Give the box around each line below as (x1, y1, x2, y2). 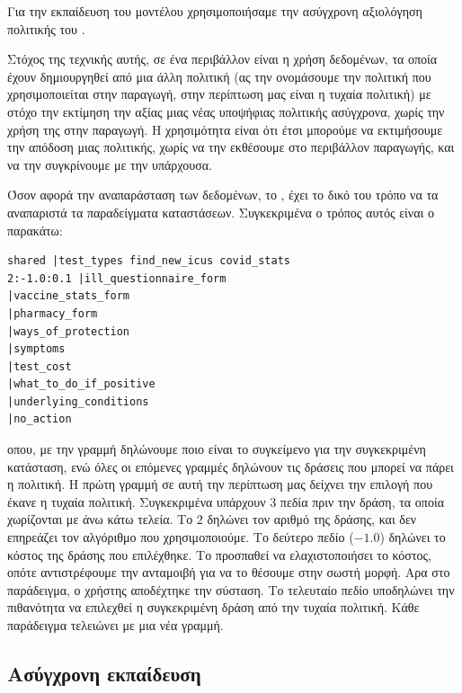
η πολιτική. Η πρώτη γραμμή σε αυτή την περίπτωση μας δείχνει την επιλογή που (7, 475, 433, 493)
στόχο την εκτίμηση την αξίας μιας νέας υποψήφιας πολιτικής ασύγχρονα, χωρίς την (7, 102, 445, 120)
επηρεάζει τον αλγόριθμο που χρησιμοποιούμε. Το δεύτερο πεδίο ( (7, 528, 354, 546)
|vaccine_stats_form (7, 289, 130, 303)
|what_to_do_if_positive (7, 378, 155, 391)
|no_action (7, 413, 72, 426)
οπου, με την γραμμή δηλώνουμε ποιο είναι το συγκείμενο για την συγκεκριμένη (7, 440, 426, 458)
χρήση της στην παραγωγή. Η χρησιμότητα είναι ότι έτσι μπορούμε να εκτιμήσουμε (7, 120, 443, 138)
